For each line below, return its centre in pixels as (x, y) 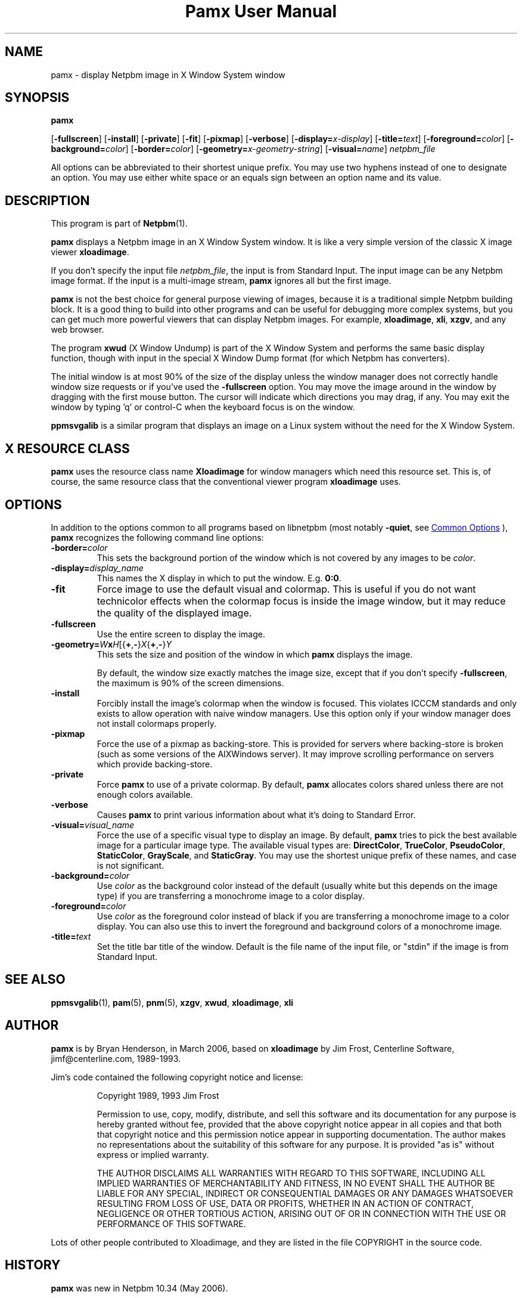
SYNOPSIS (37, 98)
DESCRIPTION (47, 200)
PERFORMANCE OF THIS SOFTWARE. (171, 1223)
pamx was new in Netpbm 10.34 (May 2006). (139, 1288)
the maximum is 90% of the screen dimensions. (190, 683)
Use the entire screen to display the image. (181, 634)
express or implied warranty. (153, 1154)
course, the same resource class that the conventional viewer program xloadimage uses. (226, 482)
